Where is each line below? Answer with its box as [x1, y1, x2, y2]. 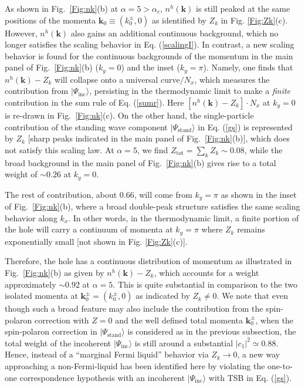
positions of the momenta [5, 14, 96, 26]
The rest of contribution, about [5, 188, 117, 200]
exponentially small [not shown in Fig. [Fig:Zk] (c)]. [5, 235, 188, 247]
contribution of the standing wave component [5, 120, 168, 133]
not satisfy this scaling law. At [5, 143, 114, 156]
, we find [137, 143, 168, 156]
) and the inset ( [121, 61, 180, 73]
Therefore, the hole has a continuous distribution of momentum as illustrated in [5, 255, 292, 267]
